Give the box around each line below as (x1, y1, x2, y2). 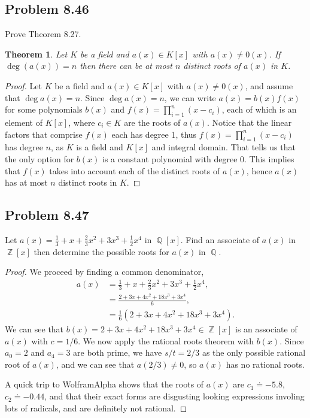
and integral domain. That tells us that (151, 141, 296, 153)
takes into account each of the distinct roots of (49, 164, 220, 177)
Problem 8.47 (5, 205, 89, 224)
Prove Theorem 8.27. (5, 28, 81, 40)
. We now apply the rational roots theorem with (78, 334, 254, 347)
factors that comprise (5, 128, 83, 140)
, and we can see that (56, 358, 135, 370)
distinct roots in (58, 176, 117, 189)
